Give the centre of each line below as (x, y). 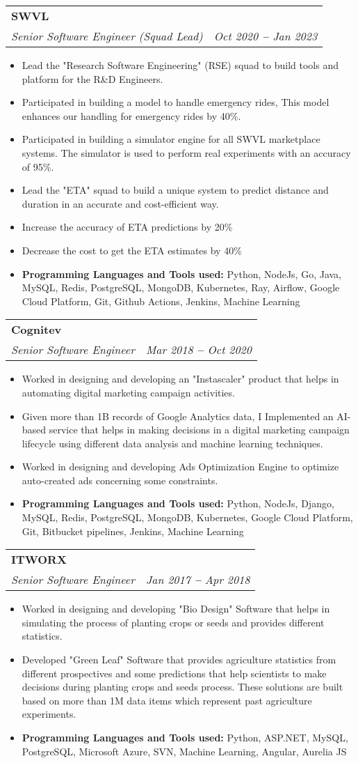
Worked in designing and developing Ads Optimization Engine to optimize (180, 467)
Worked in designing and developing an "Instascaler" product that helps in (180, 379)
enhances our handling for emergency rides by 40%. (131, 115)
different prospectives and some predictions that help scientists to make (174, 673)
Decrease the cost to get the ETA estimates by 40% (132, 250)
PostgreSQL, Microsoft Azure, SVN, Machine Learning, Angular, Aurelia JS (184, 751)
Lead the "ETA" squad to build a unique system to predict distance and (175, 190)
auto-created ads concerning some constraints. (120, 480)
